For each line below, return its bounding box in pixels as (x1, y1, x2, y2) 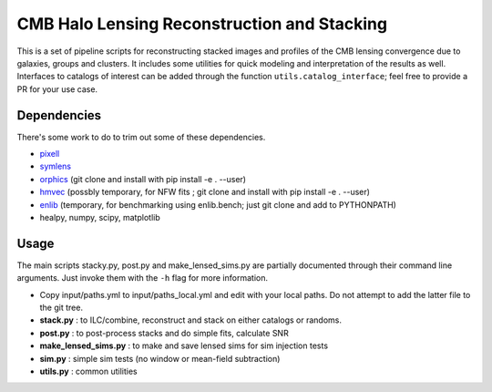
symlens (39, 160, 72, 172)
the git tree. (39, 302, 84, 314)
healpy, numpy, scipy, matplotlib (39, 211, 160, 222)
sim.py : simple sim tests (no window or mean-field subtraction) (39, 353, 281, 364)
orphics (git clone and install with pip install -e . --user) (39, 173, 246, 184)
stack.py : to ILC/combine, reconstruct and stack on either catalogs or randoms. (39, 315, 342, 325)
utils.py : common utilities (39, 366, 138, 377)
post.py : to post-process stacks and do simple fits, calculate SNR (39, 327, 289, 338)
